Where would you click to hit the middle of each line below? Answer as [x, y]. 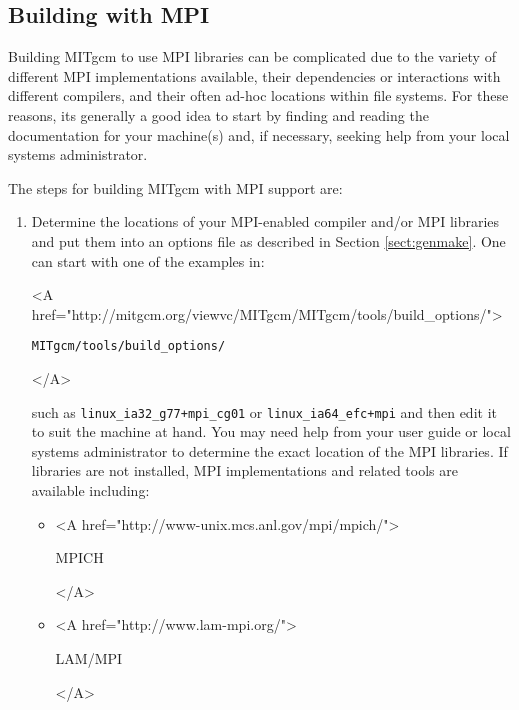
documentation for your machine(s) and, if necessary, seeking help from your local [259, 134]
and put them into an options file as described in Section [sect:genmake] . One [268, 240]
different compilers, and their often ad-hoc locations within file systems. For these [258, 95]
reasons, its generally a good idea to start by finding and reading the [218, 114]
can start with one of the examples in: [148, 260]
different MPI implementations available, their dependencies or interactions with [254, 75]
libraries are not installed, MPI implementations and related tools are [244, 470]
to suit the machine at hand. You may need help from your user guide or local [271, 431]
